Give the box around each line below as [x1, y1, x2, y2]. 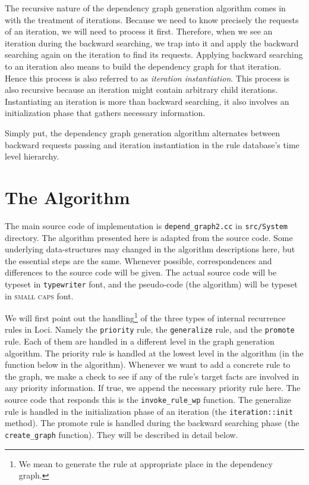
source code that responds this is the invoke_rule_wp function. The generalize [5, 393, 291, 405]
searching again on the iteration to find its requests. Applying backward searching [5, 48, 303, 61]
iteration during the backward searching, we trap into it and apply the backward [5, 36, 299, 49]
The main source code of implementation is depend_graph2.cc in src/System [5, 219, 288, 231]
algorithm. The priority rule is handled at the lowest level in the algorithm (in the [5, 346, 304, 359]
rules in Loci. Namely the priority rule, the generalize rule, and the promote [5, 323, 295, 336]
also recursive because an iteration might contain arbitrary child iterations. [5, 83, 278, 96]
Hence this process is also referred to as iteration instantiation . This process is [5, 71, 290, 84]
